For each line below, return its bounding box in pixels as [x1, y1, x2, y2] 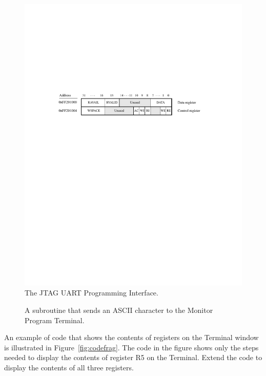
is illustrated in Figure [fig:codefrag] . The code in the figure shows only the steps [4, 342, 259, 352]
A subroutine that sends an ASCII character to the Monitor [25, 305, 213, 315]
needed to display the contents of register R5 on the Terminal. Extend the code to [4, 352, 262, 363]
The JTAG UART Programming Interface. [25, 287, 158, 298]
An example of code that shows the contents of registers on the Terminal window [4, 332, 259, 343]
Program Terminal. [25, 314, 85, 325]
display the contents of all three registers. [4, 362, 134, 373]
